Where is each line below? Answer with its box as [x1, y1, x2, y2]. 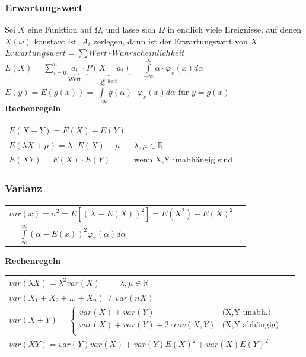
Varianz [5, 181, 42, 196]
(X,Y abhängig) [222, 320, 279, 329]
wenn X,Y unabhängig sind [133, 153, 232, 165]
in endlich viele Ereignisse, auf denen [167, 23, 301, 36]
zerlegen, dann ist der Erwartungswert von [93, 34, 248, 47]
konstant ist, [34, 34, 79, 47]
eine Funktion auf [27, 23, 92, 36]
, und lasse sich [100, 23, 156, 36]
